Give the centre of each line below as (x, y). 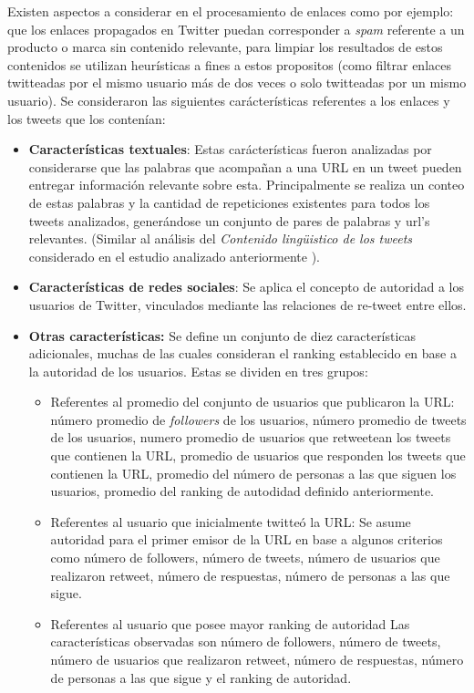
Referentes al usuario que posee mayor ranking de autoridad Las (230, 623)
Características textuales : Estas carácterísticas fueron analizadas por (230, 149)
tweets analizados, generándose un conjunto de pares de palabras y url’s (229, 220)
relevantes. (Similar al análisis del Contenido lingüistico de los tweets (221, 238)
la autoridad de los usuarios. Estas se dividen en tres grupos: (198, 371)
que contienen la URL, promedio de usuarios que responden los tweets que (258, 455)
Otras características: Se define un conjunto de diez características (222, 335)
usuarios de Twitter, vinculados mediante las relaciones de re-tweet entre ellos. (247, 304)
